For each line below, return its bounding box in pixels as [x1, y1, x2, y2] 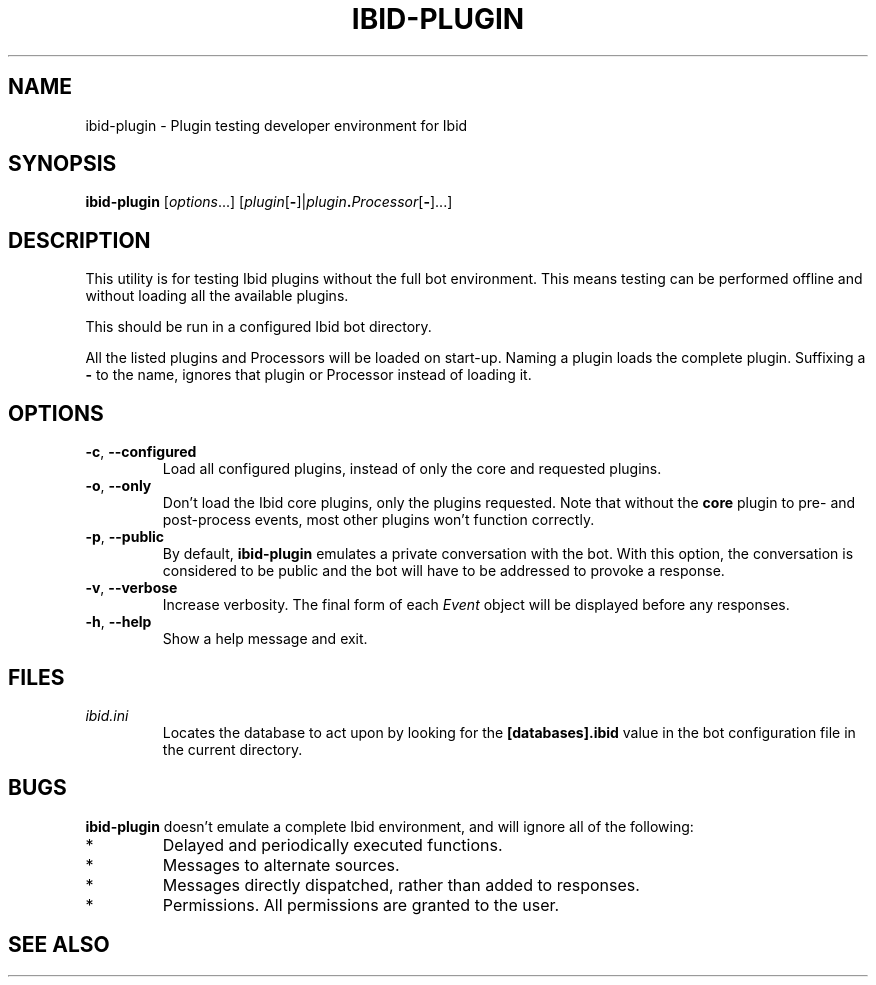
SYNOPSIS [8, 151, 117, 177]
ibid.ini [85, 706, 129, 724]
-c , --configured [85, 443, 197, 461]
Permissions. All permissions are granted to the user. [162, 894, 560, 915]
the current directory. [162, 740, 303, 758]
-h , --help [85, 613, 152, 631]
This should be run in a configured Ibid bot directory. [85, 318, 432, 336]
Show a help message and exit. [162, 630, 368, 648]
